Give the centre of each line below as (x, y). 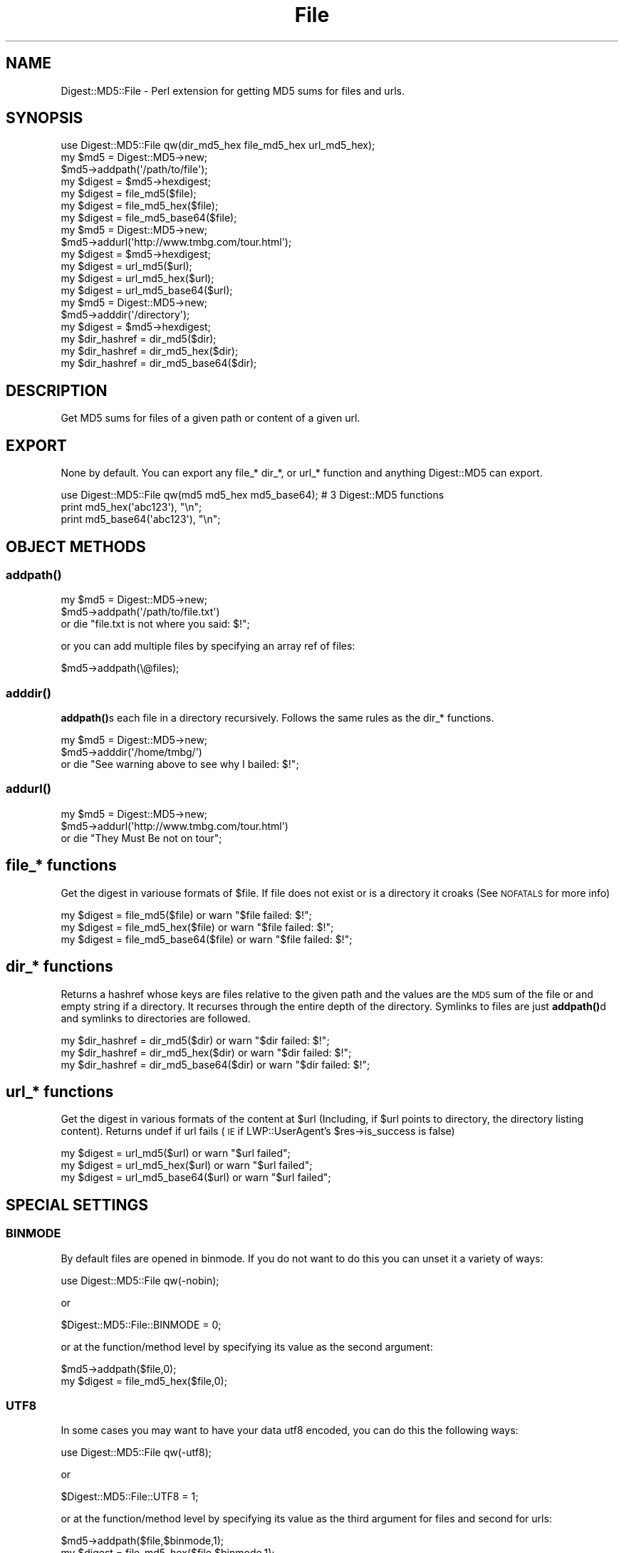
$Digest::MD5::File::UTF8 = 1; (130, 1497)
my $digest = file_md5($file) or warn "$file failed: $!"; (186, 915)
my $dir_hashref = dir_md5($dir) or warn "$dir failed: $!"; (195, 1040)
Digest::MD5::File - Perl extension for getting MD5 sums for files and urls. (233, 90)
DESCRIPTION (57, 390)
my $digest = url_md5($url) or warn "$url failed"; (176, 1153)
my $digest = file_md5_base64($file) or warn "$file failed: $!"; (207, 939)
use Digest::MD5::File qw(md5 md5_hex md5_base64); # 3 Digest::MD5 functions (253, 495)
